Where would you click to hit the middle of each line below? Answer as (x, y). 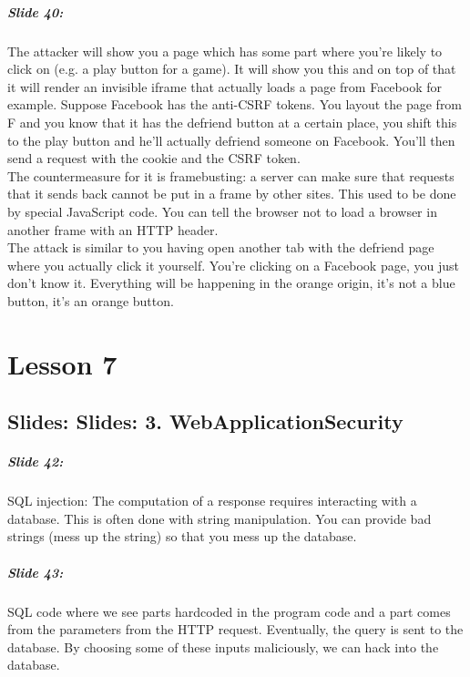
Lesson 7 (62, 363)
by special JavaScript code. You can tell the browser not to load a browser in (222, 211)
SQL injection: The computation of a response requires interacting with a (212, 501)
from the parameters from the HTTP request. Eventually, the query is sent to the (235, 629)
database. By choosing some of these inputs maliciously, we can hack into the (223, 646)
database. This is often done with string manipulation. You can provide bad (220, 518)
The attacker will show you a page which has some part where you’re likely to (225, 51)
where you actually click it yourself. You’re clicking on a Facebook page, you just (233, 265)
